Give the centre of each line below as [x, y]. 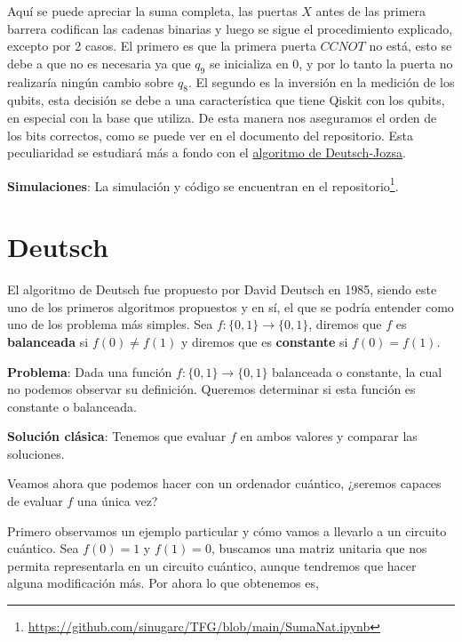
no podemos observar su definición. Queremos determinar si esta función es [211, 389]
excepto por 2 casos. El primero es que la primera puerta [162, 46]
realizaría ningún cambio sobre [91, 81]
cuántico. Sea [43, 548]
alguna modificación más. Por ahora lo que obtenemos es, [163, 583]
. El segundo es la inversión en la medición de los [321, 81]
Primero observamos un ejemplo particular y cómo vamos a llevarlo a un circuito [227, 530]
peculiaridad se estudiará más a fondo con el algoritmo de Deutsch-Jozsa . [207, 152]
